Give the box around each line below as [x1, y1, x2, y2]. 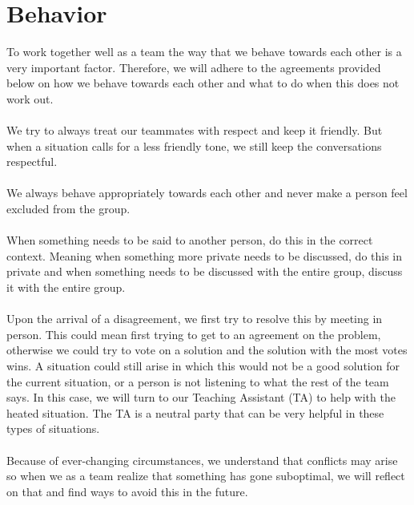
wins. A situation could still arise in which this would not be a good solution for [6, 358, 400, 374]
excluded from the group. [6, 200, 131, 217]
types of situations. [6, 420, 100, 437]
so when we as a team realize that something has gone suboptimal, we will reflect [6, 467, 405, 484]
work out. [6, 90, 54, 107]
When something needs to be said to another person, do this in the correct [6, 232, 373, 248]
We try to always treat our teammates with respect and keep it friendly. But [6, 122, 383, 139]
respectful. [6, 153, 58, 170]
